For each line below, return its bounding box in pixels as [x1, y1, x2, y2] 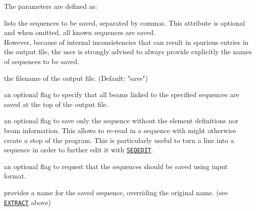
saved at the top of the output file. [4, 99, 108, 109]
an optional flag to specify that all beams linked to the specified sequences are [4, 89, 239, 100]
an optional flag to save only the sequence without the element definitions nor [4, 115, 239, 126]
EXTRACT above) [4, 197, 51, 207]
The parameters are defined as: [4, 1, 97, 11]
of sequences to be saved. [4, 56, 79, 66]
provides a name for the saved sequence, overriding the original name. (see [4, 187, 228, 197]
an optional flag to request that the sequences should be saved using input [4, 161, 228, 171]
